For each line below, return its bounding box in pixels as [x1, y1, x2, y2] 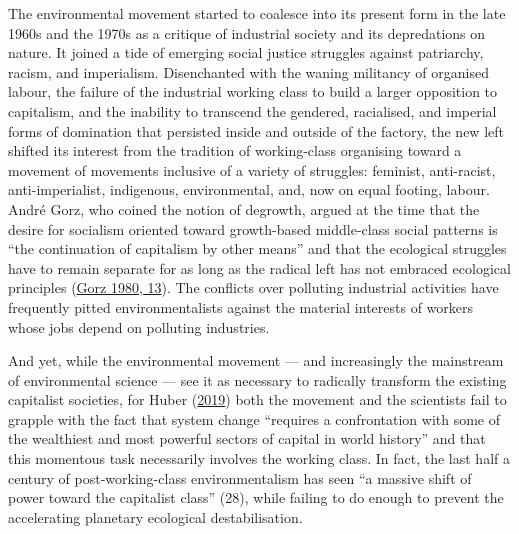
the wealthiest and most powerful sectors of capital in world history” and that [8, 428, 486, 449]
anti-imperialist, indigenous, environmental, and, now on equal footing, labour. [8, 179, 490, 200]
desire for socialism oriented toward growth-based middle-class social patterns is [8, 218, 498, 239]
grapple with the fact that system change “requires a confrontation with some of [8, 408, 501, 429]
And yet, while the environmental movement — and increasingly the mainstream [8, 350, 504, 371]
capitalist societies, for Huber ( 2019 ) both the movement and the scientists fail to [8, 389, 507, 410]
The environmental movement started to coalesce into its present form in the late [8, 3, 506, 23]
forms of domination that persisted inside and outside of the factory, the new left [8, 120, 504, 141]
